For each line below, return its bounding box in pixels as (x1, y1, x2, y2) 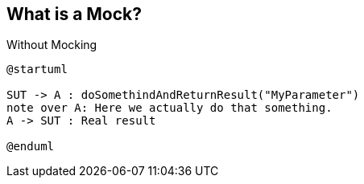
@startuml (6, 63, 68, 76)
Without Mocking (6, 38, 97, 52)
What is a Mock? (6, 4, 143, 24)
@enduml (6, 140, 55, 153)
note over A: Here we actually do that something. (6, 101, 333, 115)
